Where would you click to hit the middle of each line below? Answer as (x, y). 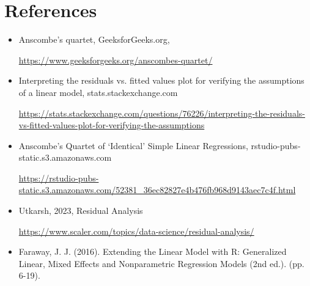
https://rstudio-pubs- (59, 178)
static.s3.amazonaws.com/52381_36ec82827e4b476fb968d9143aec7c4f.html (157, 190)
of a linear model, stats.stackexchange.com (98, 92)
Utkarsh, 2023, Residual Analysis (81, 211)
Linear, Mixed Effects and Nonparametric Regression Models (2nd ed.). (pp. (161, 263)
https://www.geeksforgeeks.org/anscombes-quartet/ (116, 60)
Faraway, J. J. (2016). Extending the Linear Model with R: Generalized (153, 251)
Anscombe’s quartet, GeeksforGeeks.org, (94, 39)
